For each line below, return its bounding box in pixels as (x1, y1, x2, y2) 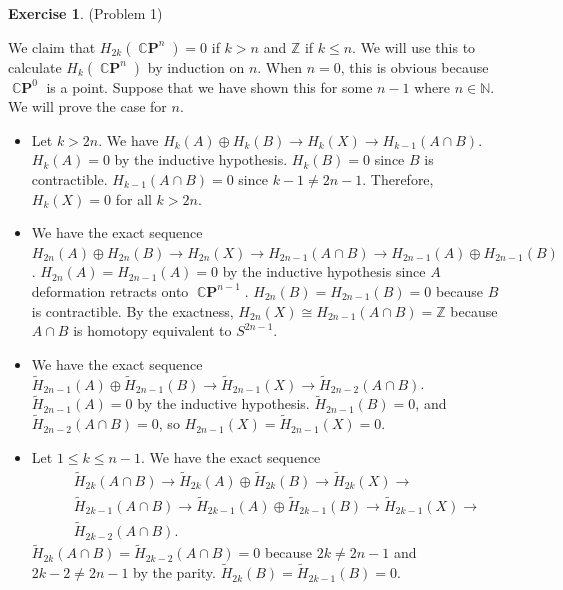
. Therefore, (362, 168, 434, 189)
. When (257, 56, 303, 77)
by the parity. (133, 562, 216, 583)
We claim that (8, 36, 96, 57)
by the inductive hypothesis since (222, 261, 426, 282)
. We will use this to (352, 36, 476, 57)
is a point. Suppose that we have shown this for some (46, 76, 373, 97)
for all (115, 188, 152, 209)
